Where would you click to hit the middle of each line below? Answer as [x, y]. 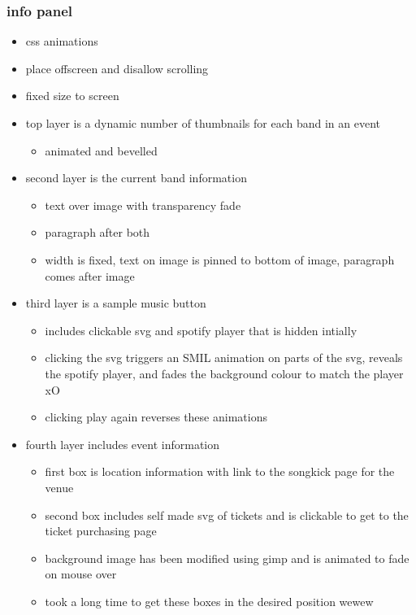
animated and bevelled [101, 150]
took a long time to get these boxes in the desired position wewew [209, 601]
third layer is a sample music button [116, 303]
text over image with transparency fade [143, 205]
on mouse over [81, 574]
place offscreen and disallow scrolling [117, 68]
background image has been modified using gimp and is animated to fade [227, 558]
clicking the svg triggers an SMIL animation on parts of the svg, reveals [224, 358]
